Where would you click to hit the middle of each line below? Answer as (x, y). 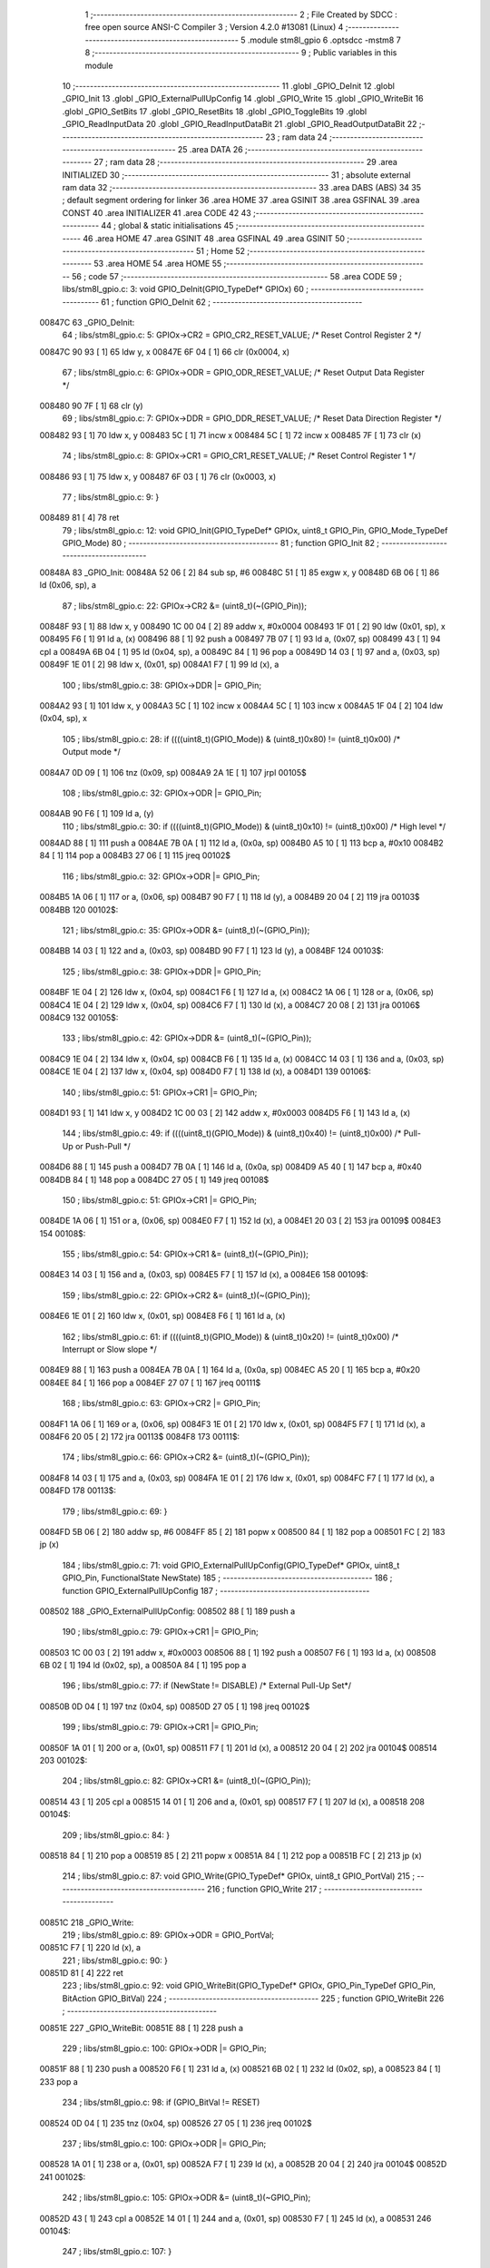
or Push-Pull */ (103, 1146)
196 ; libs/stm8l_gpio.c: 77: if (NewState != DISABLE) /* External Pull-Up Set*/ (207, 1686)
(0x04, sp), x (64, 719)
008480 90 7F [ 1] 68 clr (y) (92, 406)
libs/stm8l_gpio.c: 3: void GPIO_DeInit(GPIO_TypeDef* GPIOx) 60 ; (185, 289)
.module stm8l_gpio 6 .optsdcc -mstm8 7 (324, 40)
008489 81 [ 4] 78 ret (79, 518)
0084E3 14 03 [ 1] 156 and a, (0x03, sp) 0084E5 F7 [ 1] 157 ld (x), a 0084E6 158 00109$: (204, 1275)
